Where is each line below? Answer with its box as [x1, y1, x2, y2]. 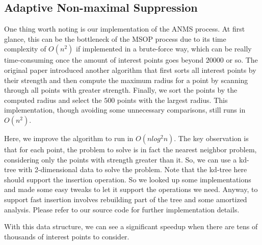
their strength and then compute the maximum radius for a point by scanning [4, 74, 248, 85]
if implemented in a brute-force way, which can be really [76, 43, 252, 54]
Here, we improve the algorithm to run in [4, 132, 134, 143]
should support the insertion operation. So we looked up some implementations [4, 174, 251, 184]
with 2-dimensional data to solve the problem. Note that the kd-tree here [18, 164, 247, 175]
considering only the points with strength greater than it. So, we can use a [4, 154, 237, 165]
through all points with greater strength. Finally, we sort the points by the [4, 85, 238, 95]
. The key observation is [174, 132, 249, 143]
